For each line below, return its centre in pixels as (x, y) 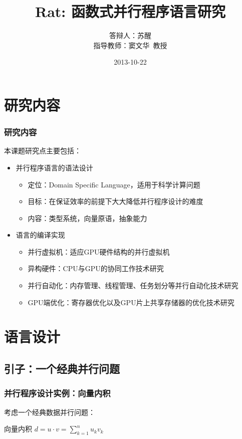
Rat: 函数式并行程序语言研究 (130, 11)
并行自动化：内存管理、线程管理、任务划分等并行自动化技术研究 (133, 285)
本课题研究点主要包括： (43, 151)
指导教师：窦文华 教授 (130, 45)
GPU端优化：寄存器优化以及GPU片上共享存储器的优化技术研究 (131, 302)
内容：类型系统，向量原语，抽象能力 (87, 218)
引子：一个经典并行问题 (62, 369)
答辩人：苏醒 (130, 35)
